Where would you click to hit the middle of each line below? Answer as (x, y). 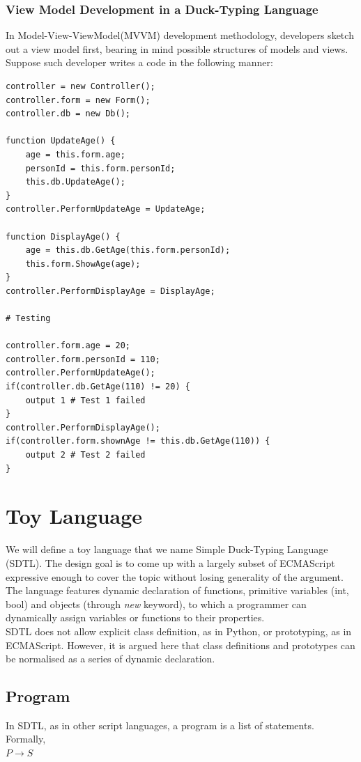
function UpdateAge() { (61, 141)
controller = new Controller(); (80, 86)
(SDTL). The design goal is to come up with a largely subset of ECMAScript (170, 562)
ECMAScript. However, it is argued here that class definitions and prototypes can (180, 645)
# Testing (28, 319)
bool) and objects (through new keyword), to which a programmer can (156, 604)
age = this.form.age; (75, 154)
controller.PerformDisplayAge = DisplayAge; (110, 291)
